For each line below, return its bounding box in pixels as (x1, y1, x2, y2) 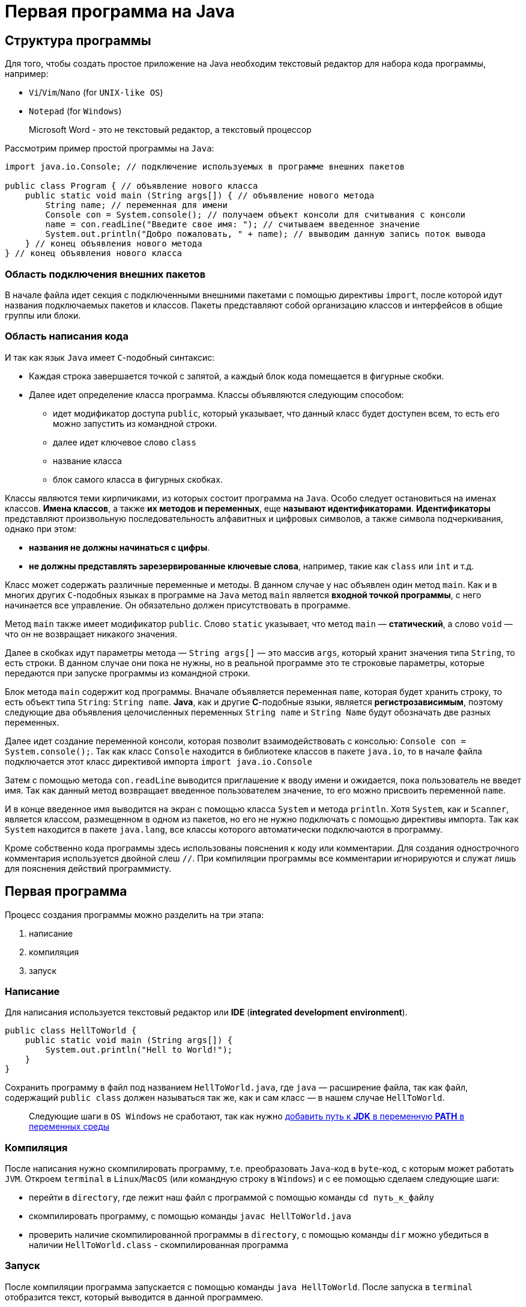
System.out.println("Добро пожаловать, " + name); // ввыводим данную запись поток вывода (45, 229, 486, 239)
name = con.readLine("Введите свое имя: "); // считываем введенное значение (45, 219, 420, 230)
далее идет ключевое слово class (53, 436, 196, 447)
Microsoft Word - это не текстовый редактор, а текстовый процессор (29, 124, 312, 135)
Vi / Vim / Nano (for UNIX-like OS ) (29, 87, 163, 98)
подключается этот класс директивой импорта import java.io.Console (5, 756, 312, 767)
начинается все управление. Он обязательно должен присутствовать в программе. (5, 599, 351, 610)
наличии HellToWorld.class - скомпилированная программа (29, 1240, 289, 1250)
